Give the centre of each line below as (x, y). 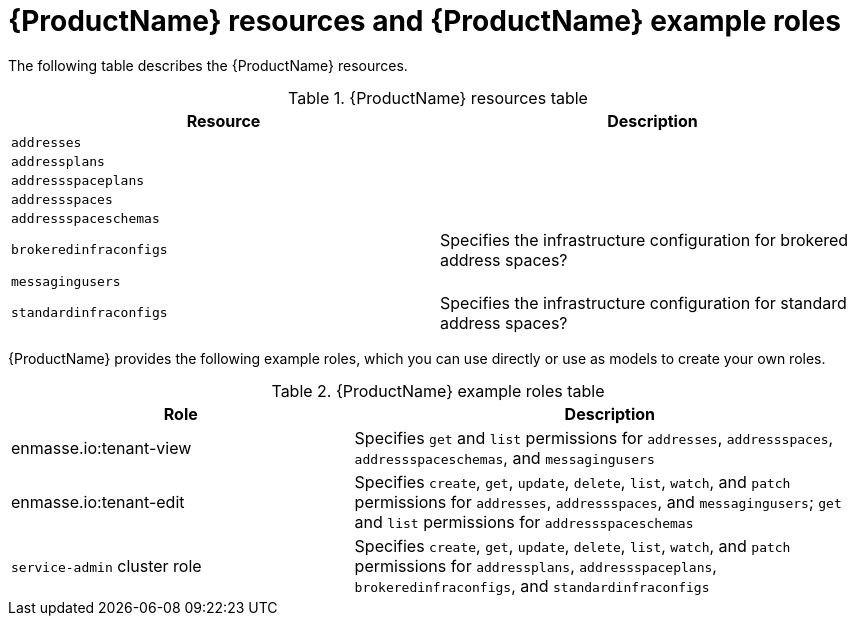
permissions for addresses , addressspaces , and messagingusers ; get (598, 501)
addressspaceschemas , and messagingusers (504, 457)
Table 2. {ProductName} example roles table (438, 390)
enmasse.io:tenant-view (101, 447)
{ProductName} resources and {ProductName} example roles (424, 21)
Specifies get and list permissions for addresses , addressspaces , (594, 437)
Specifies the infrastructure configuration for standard (643, 302)
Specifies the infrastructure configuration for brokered (644, 239)
